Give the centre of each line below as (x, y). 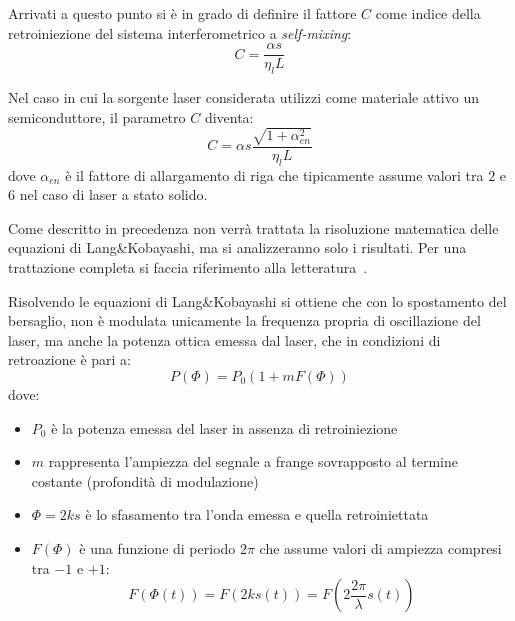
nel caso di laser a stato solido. (113, 194)
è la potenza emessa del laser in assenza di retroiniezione (224, 427)
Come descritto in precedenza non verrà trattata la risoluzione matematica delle (253, 227)
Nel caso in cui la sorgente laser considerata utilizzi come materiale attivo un (243, 97)
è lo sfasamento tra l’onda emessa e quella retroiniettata (257, 514)
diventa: (229, 116)
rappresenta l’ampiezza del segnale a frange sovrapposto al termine (253, 461)
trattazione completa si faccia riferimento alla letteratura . (188, 266)
